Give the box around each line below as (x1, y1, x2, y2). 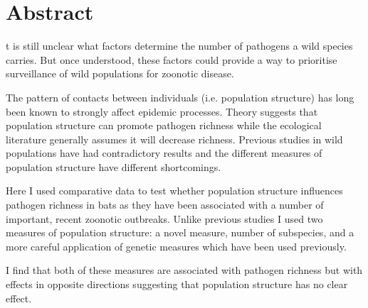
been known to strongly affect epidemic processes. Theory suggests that (6, 104, 318, 119)
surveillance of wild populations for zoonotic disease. (6, 66, 234, 81)
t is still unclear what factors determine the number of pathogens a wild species (6, 38, 353, 53)
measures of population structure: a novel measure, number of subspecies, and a (6, 225, 354, 240)
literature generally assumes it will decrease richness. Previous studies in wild (6, 131, 343, 146)
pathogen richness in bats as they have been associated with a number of (6, 197, 324, 212)
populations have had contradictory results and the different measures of (6, 145, 322, 160)
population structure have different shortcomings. (6, 159, 221, 174)
